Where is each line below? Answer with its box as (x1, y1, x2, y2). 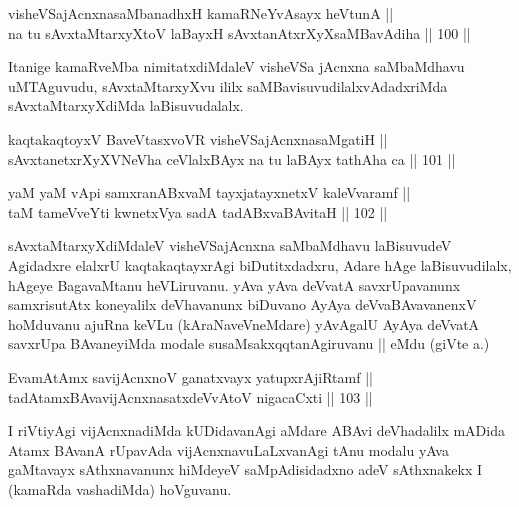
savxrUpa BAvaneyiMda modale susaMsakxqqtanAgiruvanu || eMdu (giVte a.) (8, 333, 490, 354)
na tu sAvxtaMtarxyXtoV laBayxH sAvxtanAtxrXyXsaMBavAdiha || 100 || (8, 22, 471, 43)
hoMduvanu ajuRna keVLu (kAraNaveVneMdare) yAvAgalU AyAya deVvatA (8, 313, 480, 334)
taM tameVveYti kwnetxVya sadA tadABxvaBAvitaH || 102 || (8, 201, 388, 222)
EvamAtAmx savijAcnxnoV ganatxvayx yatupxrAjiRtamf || (8, 366, 373, 387)
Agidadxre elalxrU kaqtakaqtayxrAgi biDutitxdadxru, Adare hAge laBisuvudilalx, (8, 254, 512, 275)
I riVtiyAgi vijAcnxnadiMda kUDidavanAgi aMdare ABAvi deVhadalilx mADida (8, 420, 505, 441)
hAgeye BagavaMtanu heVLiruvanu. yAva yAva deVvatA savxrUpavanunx (8, 274, 461, 295)
